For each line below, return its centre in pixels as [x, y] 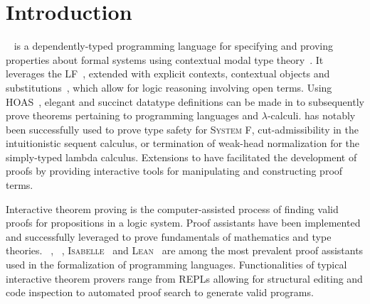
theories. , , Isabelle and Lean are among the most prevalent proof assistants [185, 250]
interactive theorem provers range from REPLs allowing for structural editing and [184, 278]
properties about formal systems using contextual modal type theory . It [165, 59]
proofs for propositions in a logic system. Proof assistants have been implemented [183, 223]
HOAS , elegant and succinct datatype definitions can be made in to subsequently [185, 101]
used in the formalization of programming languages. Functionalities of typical [176, 265]
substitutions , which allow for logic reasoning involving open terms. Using [169, 87]
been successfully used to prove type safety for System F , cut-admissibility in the [182, 129]
